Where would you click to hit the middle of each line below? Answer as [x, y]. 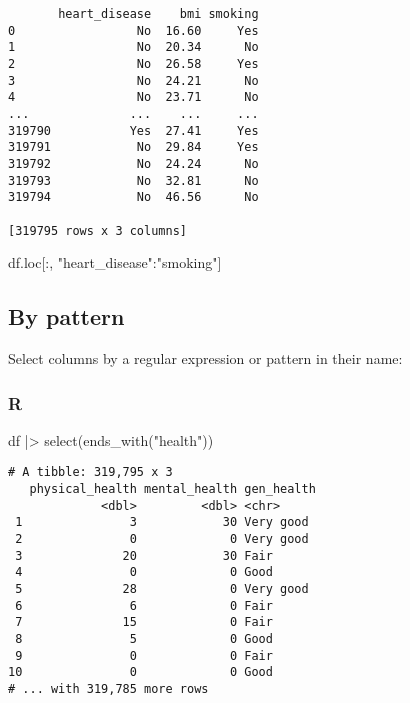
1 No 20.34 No [133, 47]
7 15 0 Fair [144, 622]
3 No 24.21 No [133, 80]
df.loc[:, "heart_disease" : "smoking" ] [115, 262]
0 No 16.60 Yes [133, 30]
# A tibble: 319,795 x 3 [90, 472]
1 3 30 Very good [162, 522]
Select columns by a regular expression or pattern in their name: [205, 357]
